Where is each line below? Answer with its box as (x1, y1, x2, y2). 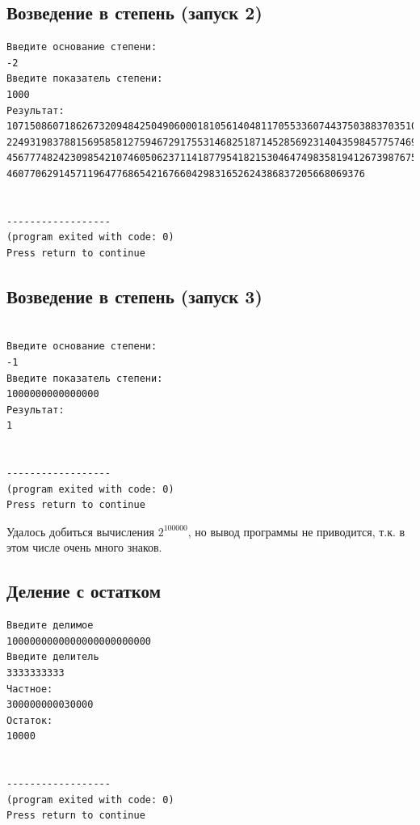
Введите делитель (6, 651, 99, 663)
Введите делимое (6, 620, 94, 632)
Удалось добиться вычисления (6, 522, 154, 539)
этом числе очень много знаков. (6, 539, 162, 556)
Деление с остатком (6, 578, 161, 603)
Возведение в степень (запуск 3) (6, 283, 262, 308)
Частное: (6, 683, 53, 695)
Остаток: (6, 714, 53, 726)
